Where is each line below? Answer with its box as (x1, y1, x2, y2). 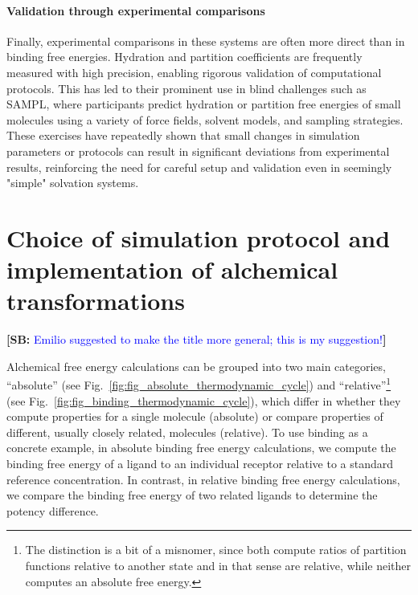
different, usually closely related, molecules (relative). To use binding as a (6, 423, 368, 440)
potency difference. (6, 502, 99, 519)
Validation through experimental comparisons (6, 2, 265, 18)
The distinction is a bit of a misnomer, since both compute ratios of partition (25, 541, 407, 558)
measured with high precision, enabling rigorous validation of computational (6, 63, 382, 80)
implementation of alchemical (6, 253, 338, 286)
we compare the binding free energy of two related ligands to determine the (6, 487, 378, 503)
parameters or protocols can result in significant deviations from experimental (6, 142, 390, 159)
